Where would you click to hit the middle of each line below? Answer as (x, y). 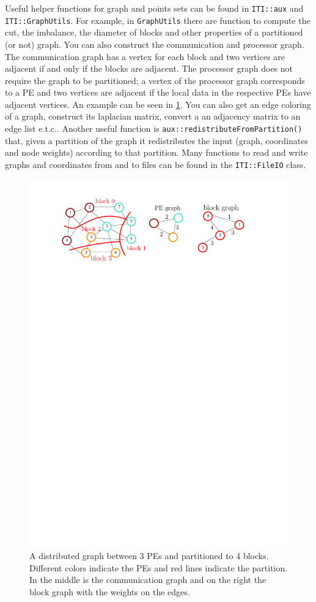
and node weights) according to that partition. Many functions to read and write (156, 152)
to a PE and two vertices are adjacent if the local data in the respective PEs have (158, 92)
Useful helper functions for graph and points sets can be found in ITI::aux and (154, 8)
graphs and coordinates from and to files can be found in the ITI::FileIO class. (156, 164)
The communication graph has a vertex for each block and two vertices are (145, 56)
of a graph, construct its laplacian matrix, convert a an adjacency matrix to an (153, 116)
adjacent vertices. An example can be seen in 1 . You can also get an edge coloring (158, 104)
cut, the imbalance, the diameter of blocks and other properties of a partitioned (154, 32)
